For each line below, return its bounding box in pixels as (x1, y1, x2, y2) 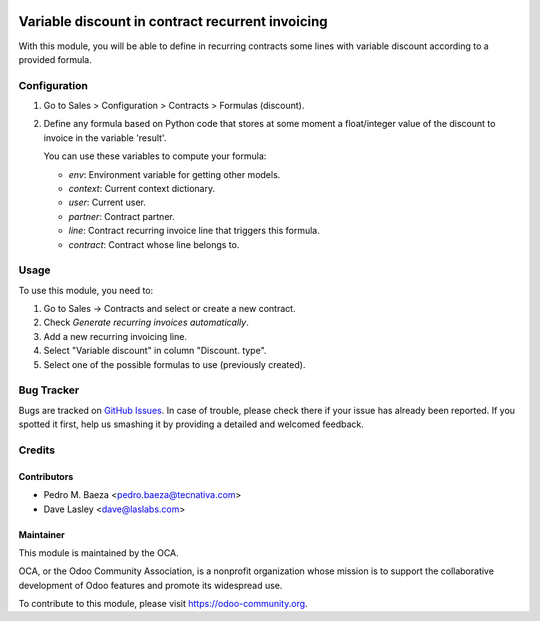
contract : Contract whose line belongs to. (68, 238, 240, 250)
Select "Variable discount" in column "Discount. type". (43, 345, 267, 357)
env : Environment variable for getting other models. (68, 168, 281, 180)
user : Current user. (68, 196, 147, 209)
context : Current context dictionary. (68, 183, 215, 194)
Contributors (18, 470, 74, 482)
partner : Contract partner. (68, 210, 175, 222)
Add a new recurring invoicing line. (43, 330, 187, 342)
